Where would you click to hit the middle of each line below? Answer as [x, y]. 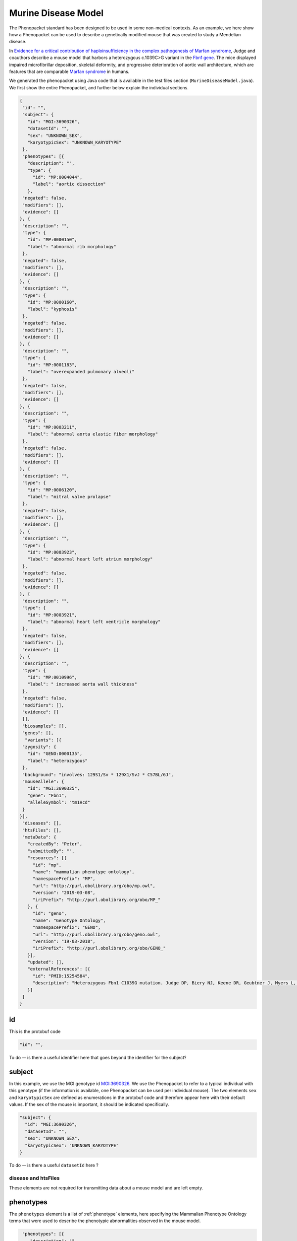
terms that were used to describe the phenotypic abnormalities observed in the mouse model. [105, 1221]
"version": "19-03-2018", [64, 941]
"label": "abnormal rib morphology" [72, 246]
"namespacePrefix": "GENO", [67, 928]
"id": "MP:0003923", [52, 552]
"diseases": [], [42, 823]
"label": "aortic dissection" [69, 184]
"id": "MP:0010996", [52, 677]
